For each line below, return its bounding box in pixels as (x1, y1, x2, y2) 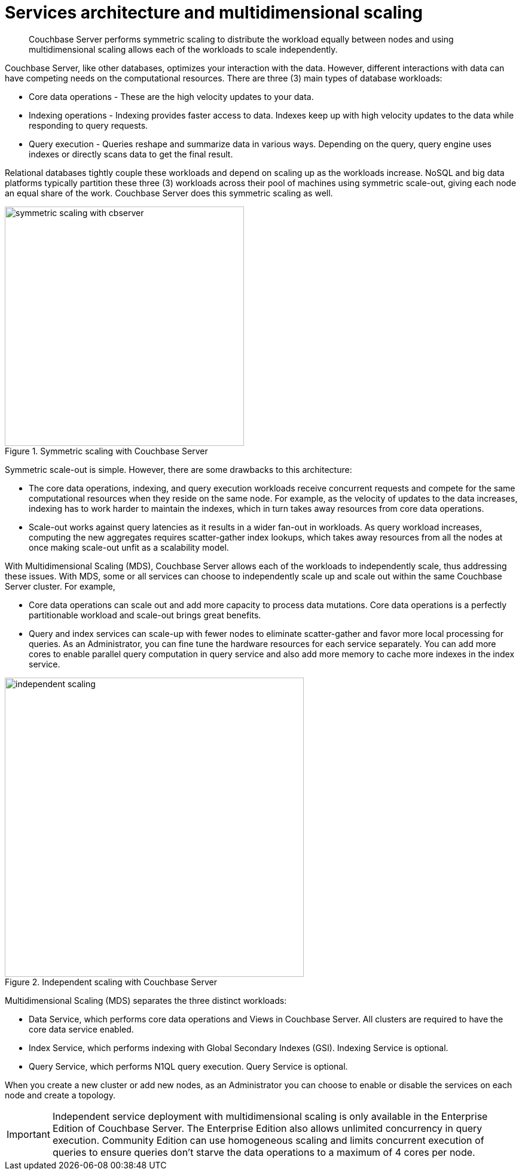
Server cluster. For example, (5, 581, 115, 591)
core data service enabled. (29, 1024, 134, 1034)
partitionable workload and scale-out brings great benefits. (29, 609, 261, 620)
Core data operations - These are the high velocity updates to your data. (29, 91, 314, 102)
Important (7, 1128, 50, 1140)
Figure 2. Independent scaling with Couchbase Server (5, 976, 217, 987)
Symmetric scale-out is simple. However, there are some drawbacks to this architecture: (5, 464, 352, 475)
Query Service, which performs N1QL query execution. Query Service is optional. (29, 1061, 348, 1071)
